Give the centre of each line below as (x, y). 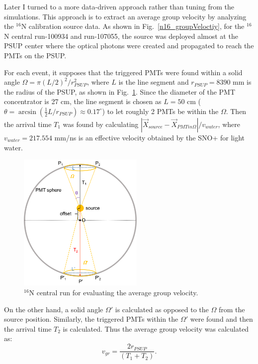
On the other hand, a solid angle (54, 309)
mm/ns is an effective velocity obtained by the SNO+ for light (150, 137)
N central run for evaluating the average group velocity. (114, 293)
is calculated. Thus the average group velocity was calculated (156, 328)
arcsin (28, 112)
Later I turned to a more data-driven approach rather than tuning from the (119, 6)
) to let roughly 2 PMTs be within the (160, 111)
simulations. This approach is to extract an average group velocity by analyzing (125, 16)
